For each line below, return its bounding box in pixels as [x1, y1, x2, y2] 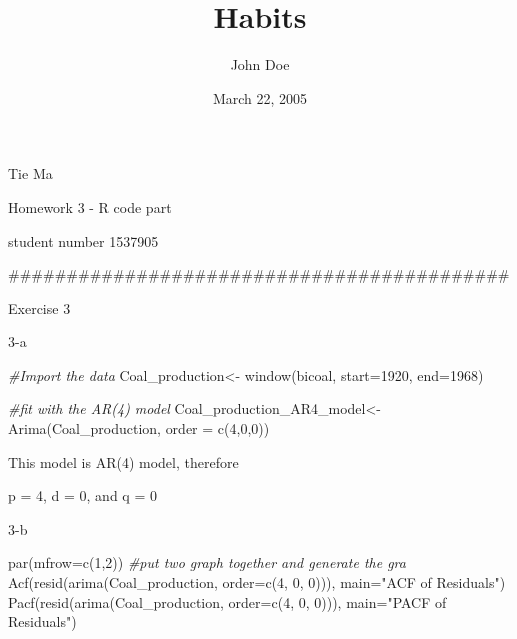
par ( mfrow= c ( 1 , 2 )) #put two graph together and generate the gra [8, 552, 406, 573]
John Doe [230, 54, 290, 75]
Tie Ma [8, 163, 53, 184]
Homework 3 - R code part [8, 196, 172, 217]
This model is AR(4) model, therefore [8, 451, 239, 472]
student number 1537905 [8, 230, 159, 251]
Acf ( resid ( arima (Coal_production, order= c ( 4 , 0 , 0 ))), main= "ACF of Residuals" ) [8, 572, 506, 593]
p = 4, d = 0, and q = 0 [8, 485, 157, 506]
